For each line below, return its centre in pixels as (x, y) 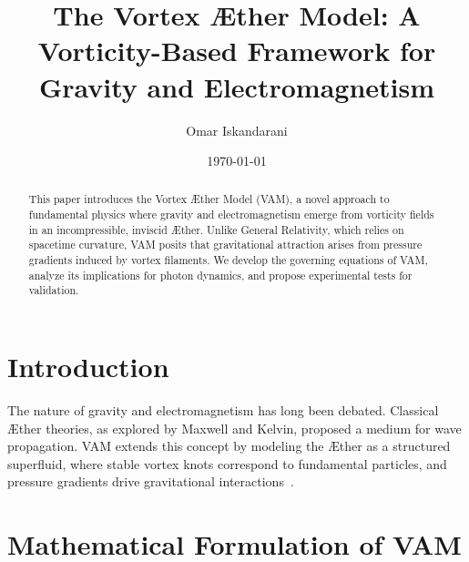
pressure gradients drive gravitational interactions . (151, 481)
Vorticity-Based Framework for (237, 51)
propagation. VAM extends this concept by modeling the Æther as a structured (229, 446)
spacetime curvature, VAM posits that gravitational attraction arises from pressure (225, 245)
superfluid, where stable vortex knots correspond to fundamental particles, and (227, 463)
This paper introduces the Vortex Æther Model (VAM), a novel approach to (209, 199)
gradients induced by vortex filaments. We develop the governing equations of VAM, (228, 260)
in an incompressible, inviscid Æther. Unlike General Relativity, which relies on (216, 229)
